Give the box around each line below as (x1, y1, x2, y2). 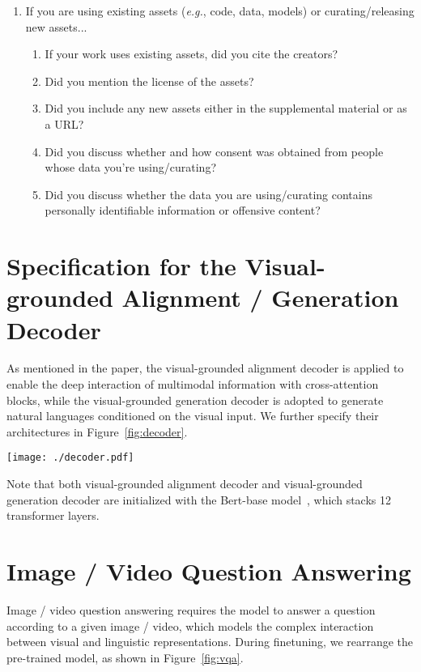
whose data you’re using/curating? (45, 159, 217, 176)
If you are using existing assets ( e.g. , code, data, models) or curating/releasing (25, 2, 415, 19)
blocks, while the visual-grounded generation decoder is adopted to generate (6, 391, 384, 408)
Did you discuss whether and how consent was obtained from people (45, 142, 384, 159)
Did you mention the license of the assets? (45, 72, 254, 89)
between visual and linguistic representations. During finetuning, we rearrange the (6, 633, 414, 650)
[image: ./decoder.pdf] (6, 452, 134, 464)
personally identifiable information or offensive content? (45, 202, 321, 219)
